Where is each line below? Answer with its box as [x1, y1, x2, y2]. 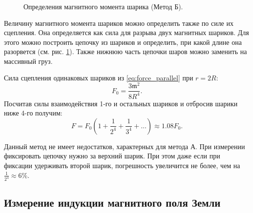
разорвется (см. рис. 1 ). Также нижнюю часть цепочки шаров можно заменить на [4, 46, 247, 57]
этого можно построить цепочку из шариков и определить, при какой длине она [4, 37, 242, 47]
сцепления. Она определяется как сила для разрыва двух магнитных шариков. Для [4, 27, 249, 38]
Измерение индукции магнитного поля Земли [4, 194, 221, 210]
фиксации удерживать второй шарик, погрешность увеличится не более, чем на [4, 160, 240, 171]
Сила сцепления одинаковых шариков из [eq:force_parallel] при [4, 72, 193, 82]
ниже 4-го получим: [4, 108, 63, 118]
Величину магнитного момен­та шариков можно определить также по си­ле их [4, 18, 233, 28]
